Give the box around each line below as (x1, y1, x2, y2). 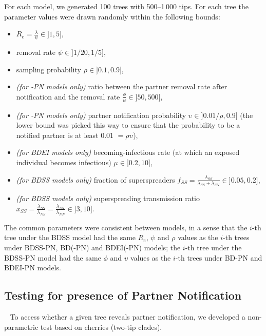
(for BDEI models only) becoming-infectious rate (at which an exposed (16, 147, 240, 157)
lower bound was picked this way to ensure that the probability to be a (16, 120, 240, 130)
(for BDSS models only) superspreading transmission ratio (16, 193, 200, 204)
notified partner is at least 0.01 (16, 129, 114, 140)
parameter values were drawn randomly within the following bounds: (4, 11, 220, 22)
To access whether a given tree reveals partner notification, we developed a (10, 311, 245, 322)
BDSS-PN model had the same (4, 252, 101, 263)
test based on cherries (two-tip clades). (40, 321, 162, 332)
